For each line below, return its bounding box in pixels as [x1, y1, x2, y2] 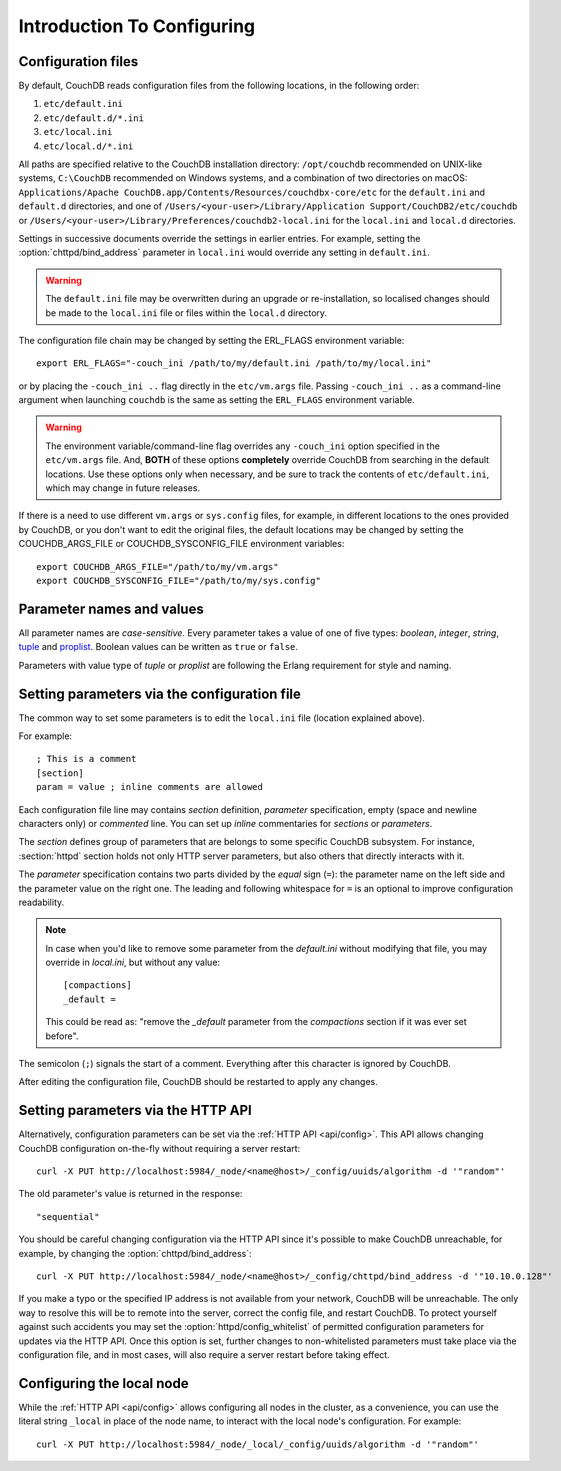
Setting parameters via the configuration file [18, 685, 302, 702]
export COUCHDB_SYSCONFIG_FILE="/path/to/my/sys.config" [36, 575, 322, 586]
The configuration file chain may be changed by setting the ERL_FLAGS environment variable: [18, 334, 405, 346]
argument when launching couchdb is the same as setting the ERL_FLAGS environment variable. [18, 394, 415, 406]
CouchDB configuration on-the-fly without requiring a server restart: [18, 1142, 301, 1154]
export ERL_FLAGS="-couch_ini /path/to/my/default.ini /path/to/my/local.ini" [36, 358, 432, 369]
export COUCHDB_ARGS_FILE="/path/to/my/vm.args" [36, 561, 279, 572]
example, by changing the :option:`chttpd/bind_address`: [18, 1247, 252, 1259]
